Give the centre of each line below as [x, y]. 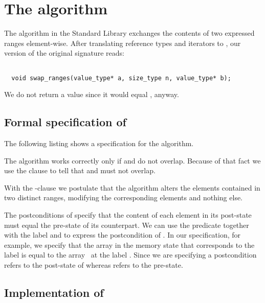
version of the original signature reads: [64, 53]
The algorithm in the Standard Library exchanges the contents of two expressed [129, 33]
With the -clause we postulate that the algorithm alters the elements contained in [132, 187]
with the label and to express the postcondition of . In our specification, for [123, 235]
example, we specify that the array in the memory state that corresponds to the [129, 244]
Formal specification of [65, 122]
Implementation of [54, 292]
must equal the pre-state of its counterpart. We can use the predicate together [127, 225]
